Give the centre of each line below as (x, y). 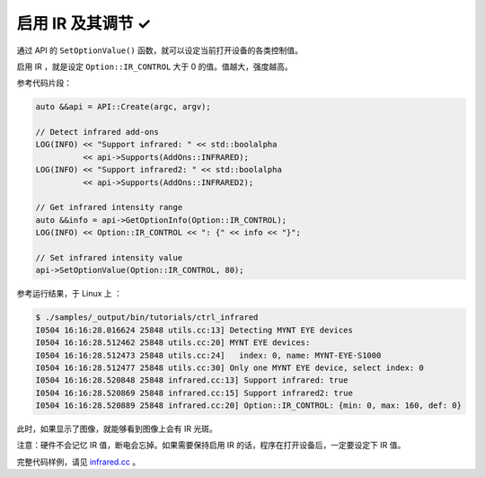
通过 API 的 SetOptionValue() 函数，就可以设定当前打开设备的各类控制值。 (159, 50)
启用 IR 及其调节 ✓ (84, 23)
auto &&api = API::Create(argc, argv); (123, 107)
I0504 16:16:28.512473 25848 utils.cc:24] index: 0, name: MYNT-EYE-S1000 (208, 355)
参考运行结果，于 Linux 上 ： (70, 294)
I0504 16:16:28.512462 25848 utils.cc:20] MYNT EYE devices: (173, 343)
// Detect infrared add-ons (97, 132)
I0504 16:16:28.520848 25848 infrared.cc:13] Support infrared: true (192, 380)
